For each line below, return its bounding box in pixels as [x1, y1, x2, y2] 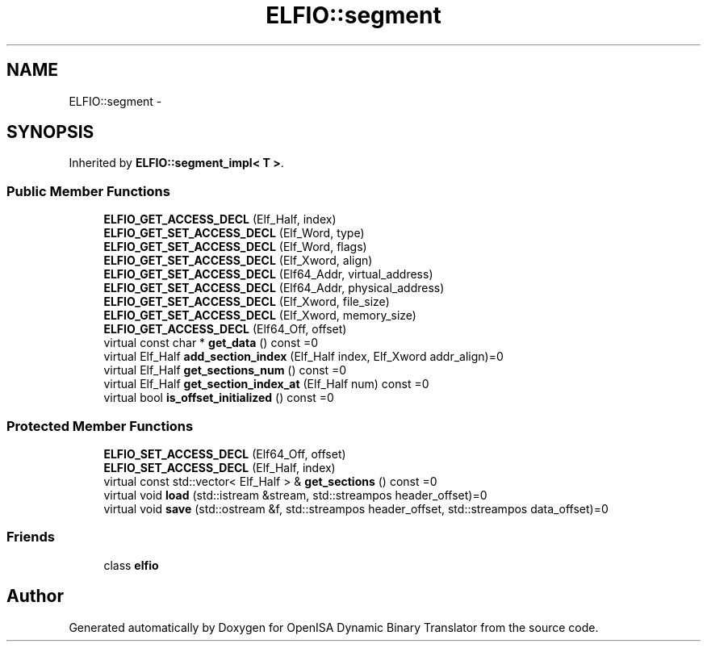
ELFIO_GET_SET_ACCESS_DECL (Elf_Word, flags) [103, 240, 367, 254]
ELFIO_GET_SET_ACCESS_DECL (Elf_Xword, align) [103, 253, 373, 268]
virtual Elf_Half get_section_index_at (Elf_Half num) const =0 [103, 377, 429, 391]
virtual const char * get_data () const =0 [103, 336, 319, 350]
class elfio [103, 558, 159, 572]
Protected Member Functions [6, 417, 194, 434]
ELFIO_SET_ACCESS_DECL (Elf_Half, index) [103, 460, 336, 475]
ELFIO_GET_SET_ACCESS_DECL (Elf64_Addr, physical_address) [103, 281, 445, 295]
